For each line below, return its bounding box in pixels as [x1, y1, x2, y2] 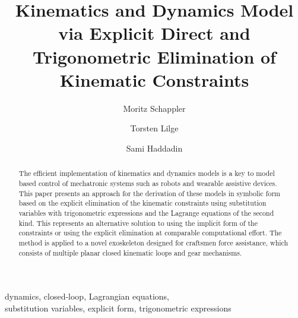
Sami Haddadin [126, 141, 183, 154]
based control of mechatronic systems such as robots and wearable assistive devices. [18, 178, 277, 188]
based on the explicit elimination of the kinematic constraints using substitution [18, 198, 267, 208]
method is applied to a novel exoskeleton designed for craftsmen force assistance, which [18, 237, 289, 247]
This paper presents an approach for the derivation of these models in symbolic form [18, 188, 281, 198]
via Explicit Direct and [58, 21, 251, 45]
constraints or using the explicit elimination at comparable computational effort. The [18, 228, 282, 238]
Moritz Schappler [123, 102, 186, 114]
